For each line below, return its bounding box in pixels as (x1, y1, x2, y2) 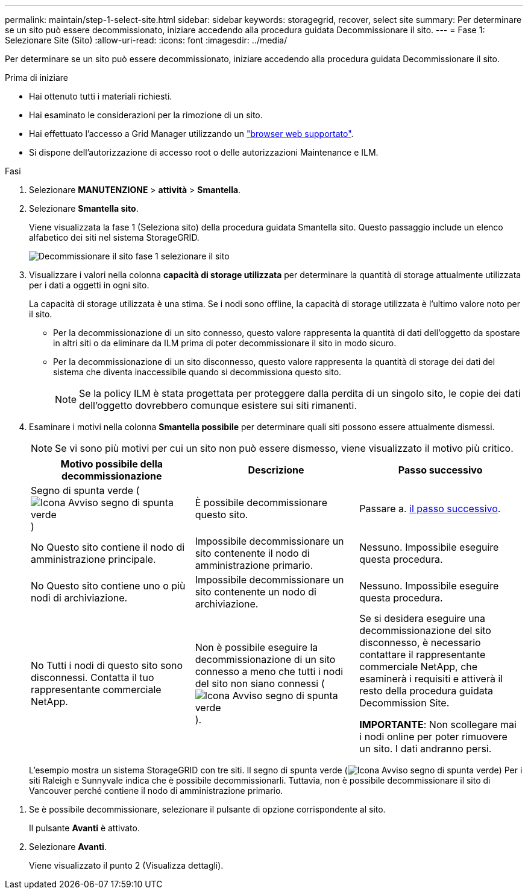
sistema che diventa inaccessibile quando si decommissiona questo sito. (53, 367, 342, 377)
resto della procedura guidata (359, 685, 493, 697)
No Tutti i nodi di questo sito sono (31, 659, 183, 671)
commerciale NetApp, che (359, 661, 478, 673)
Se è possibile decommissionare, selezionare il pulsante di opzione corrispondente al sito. (29, 804, 386, 814)
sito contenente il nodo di (195, 547, 310, 559)
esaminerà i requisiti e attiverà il (359, 673, 503, 685)
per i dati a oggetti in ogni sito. (29, 280, 149, 290)
